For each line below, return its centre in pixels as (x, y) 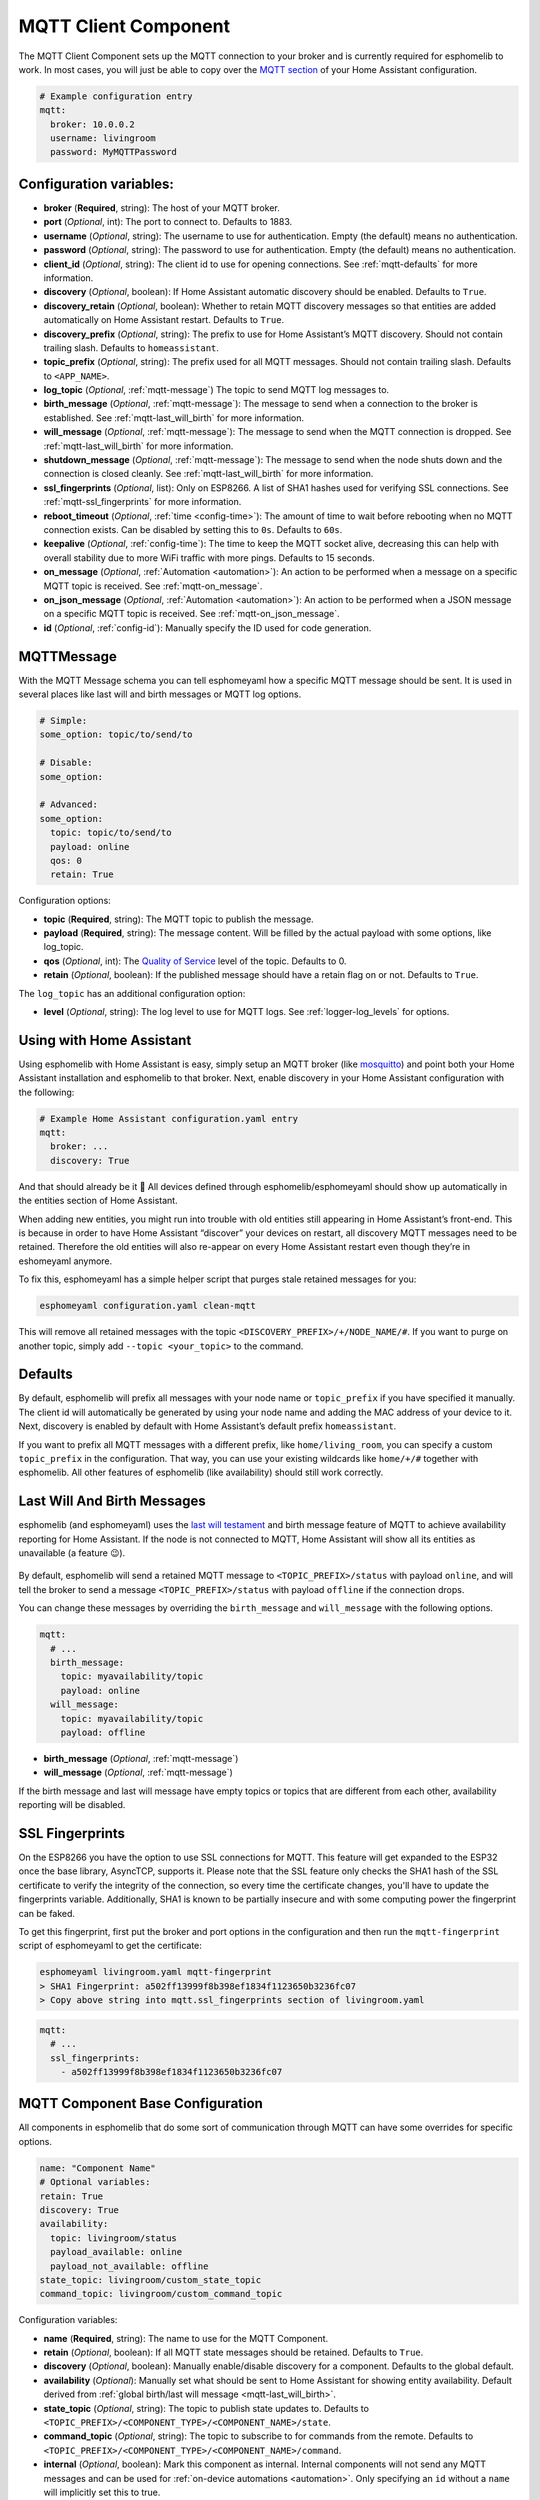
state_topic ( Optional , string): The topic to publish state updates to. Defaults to (206, 2408)
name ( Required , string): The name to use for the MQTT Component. (186, 2338)
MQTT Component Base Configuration (141, 2103)
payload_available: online (116, 2252)
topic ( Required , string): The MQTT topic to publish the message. (178, 919)
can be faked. (46, 1913)
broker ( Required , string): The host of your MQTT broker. (161, 207)
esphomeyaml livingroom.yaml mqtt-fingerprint (155, 1972)
